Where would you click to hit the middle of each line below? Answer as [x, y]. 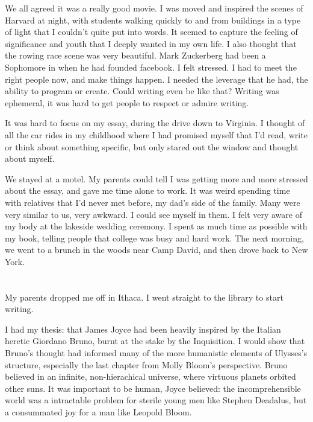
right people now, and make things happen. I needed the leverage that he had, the [156, 79]
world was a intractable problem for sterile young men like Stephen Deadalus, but [156, 400]
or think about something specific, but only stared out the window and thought [152, 146]
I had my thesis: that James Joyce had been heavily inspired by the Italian [143, 329]
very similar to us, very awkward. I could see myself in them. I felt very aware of [153, 214]
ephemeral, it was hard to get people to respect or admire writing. [127, 102]
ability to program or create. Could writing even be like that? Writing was [142, 91]
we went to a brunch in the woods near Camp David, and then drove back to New [156, 250]
